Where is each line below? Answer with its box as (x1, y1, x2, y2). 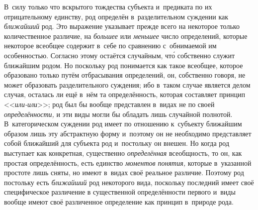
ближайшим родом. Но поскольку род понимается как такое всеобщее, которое (4, 60, 243, 70)
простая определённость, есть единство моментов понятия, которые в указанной (4, 157, 252, 168)
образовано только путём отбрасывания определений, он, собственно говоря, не (4, 70, 246, 80)
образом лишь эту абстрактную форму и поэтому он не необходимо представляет (4, 128, 252, 138)
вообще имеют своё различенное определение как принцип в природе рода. (4, 196, 234, 207)
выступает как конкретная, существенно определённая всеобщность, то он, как (4, 147, 242, 158)
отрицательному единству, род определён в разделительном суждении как (4, 11, 229, 21)
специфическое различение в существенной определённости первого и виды (4, 187, 236, 197)
